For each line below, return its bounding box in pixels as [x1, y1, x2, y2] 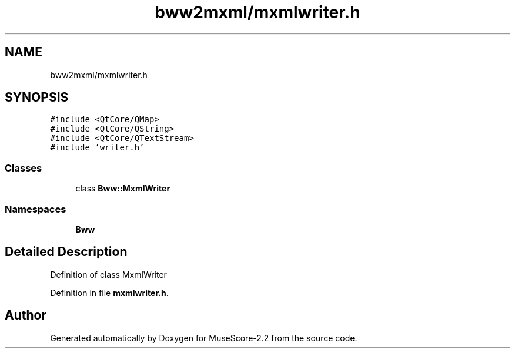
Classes [5, 162, 42, 174]
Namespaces [5, 203, 66, 215]
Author [5, 308, 46, 323]
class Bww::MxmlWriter [75, 183, 170, 194]
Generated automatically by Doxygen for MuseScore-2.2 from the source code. [50, 332, 357, 343]
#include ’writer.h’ [50, 143, 145, 153]
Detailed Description [5, 244, 128, 260]
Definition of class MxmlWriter [50, 269, 167, 280]
